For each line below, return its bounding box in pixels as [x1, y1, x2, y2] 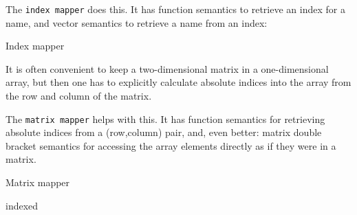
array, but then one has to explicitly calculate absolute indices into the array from [6, 75, 351, 89]
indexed [6, 198, 39, 212]
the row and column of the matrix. [6, 89, 152, 103]
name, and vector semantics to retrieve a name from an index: [6, 15, 268, 30]
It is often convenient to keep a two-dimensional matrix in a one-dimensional [6, 61, 329, 76]
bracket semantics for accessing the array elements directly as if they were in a [6, 138, 336, 152]
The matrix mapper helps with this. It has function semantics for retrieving [6, 111, 325, 126]
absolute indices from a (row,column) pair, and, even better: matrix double [6, 125, 322, 139]
